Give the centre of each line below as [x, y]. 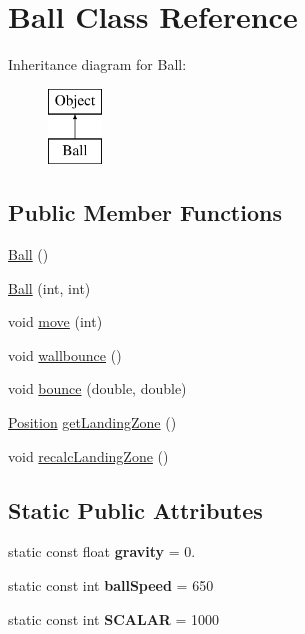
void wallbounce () [65, 354]
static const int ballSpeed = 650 [111, 585]
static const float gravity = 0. [102, 551]
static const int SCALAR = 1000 [114, 618]
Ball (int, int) [49, 287]
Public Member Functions [145, 212]
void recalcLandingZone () [88, 455]
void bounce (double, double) [97, 388]
